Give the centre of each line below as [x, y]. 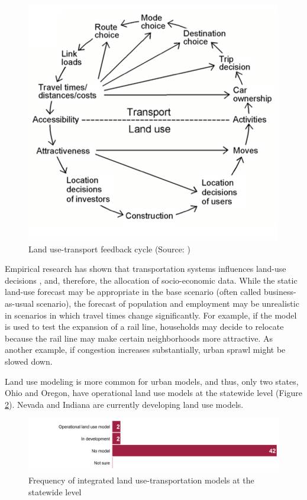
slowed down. [29, 361]
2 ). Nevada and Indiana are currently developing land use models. [124, 404]
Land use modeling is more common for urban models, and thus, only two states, [152, 381]
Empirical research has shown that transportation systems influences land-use [146, 269]
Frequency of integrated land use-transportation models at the [141, 480]
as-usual [20, 303]
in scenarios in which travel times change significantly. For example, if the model [151, 315]
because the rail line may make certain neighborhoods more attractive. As [139, 338]
